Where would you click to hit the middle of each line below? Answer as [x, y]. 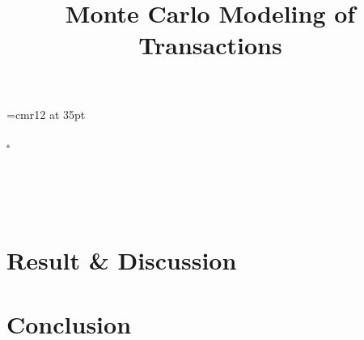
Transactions [210, 45]
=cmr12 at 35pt [46, 114]
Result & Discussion [122, 260]
